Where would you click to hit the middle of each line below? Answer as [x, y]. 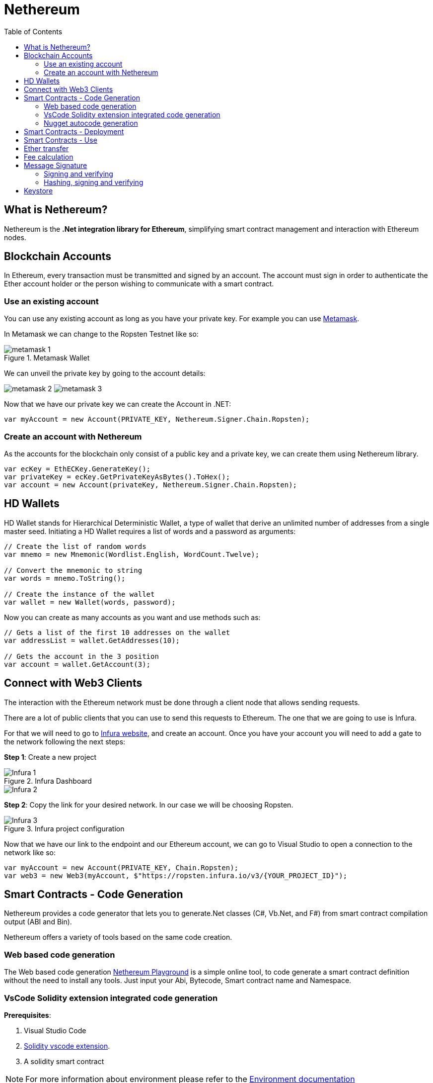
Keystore [38, 190]
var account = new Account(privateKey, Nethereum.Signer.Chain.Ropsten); [151, 485]
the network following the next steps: [65, 741]
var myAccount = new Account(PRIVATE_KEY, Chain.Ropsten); [121, 867]
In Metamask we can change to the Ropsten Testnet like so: [101, 334]
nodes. [15, 237]
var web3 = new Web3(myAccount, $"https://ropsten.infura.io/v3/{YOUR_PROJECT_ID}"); [176, 875]
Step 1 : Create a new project [50, 757]
